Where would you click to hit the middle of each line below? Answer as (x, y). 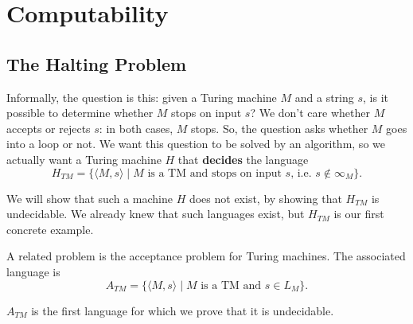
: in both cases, (136, 128)
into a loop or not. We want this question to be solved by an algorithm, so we (196, 144)
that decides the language (243, 159)
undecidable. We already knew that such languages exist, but (156, 214)
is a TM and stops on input (214, 173)
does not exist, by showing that (265, 198)
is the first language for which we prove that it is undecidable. (183, 310)
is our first (359, 214)
